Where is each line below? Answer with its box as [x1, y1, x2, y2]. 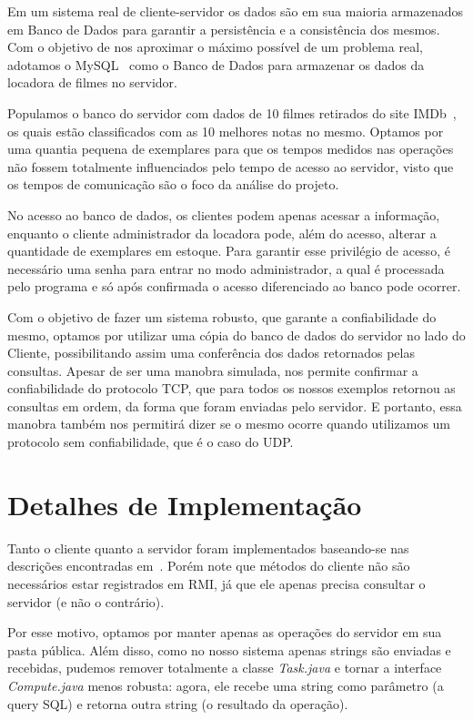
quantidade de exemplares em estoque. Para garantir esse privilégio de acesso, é [7, 241, 450, 260]
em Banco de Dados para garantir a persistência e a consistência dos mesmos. [7, 19, 440, 38]
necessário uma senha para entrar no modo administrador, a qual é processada [7, 259, 445, 278]
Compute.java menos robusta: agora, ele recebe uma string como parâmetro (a [7, 675, 444, 695]
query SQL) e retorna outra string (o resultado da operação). [7, 694, 348, 713]
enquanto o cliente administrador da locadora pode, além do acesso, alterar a [7, 223, 437, 242]
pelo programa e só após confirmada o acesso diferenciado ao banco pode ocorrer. [7, 277, 461, 296]
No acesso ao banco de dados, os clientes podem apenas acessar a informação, [7, 205, 440, 224]
